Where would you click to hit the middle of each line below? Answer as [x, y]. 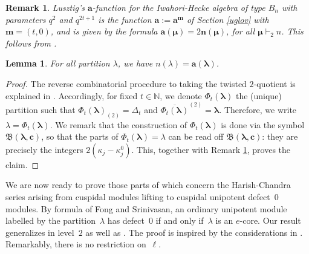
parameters [26, 19]
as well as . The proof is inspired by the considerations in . [194, 232]
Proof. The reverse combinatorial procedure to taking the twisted [126, 83]
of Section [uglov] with [228, 19]
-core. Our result [270, 220]
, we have [135, 63]
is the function [125, 19]
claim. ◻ [22, 164]
